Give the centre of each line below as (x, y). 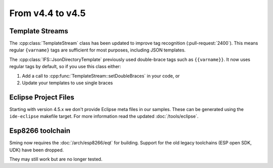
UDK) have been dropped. (37, 150)
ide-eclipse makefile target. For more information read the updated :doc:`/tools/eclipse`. (104, 117)
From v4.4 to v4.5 (48, 13)
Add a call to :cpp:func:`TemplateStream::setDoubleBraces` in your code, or (101, 76)
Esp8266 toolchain (40, 131)
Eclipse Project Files (42, 97)
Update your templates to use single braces (67, 83)
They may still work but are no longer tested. (56, 159)
